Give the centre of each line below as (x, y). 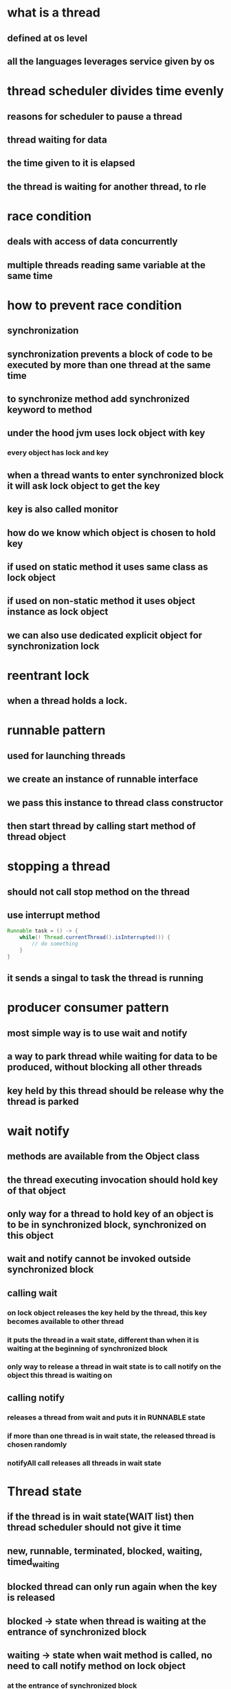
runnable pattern (56, 730)
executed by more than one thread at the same (109, 365)
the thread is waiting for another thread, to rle (107, 186)
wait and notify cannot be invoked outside (99, 1259)
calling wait (32, 1293)
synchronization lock (53, 646)
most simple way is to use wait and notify (97, 1033)
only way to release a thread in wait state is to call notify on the (114, 1367)
